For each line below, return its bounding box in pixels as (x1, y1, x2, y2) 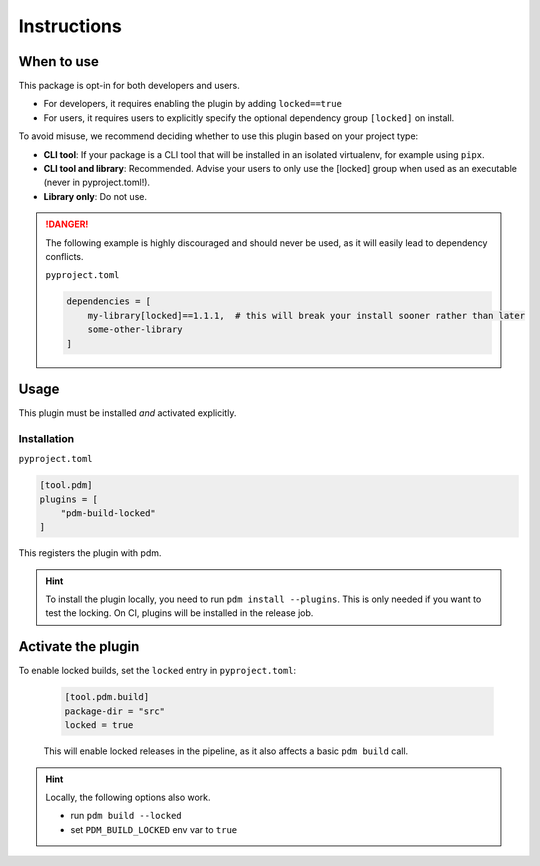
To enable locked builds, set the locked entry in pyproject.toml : (18, 665, 297, 677)
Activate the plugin (18, 638, 140, 655)
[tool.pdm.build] (64, 691, 150, 703)
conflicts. (45, 250, 84, 262)
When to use (18, 53, 100, 70)
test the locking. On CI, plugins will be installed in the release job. (45, 607, 314, 619)
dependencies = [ (66, 296, 152, 307)
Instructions (18, 15, 122, 37)
